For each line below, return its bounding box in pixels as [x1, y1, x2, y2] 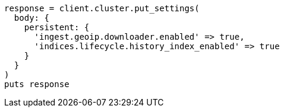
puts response [4, 79, 70, 89]
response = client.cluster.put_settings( [4, 4, 200, 13]
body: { [14, 13, 49, 23]
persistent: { [24, 23, 90, 32]
